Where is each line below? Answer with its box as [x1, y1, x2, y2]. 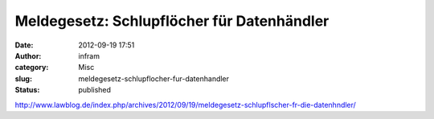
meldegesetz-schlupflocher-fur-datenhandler [78, 73, 229, 84]
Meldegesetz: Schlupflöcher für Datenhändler [14, 12, 330, 30]
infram [78, 51, 100, 60]
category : [14, 63, 49, 72]
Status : [14, 85, 40, 95]
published [78, 85, 112, 95]
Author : [14, 51, 42, 60]
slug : [14, 73, 32, 84]
